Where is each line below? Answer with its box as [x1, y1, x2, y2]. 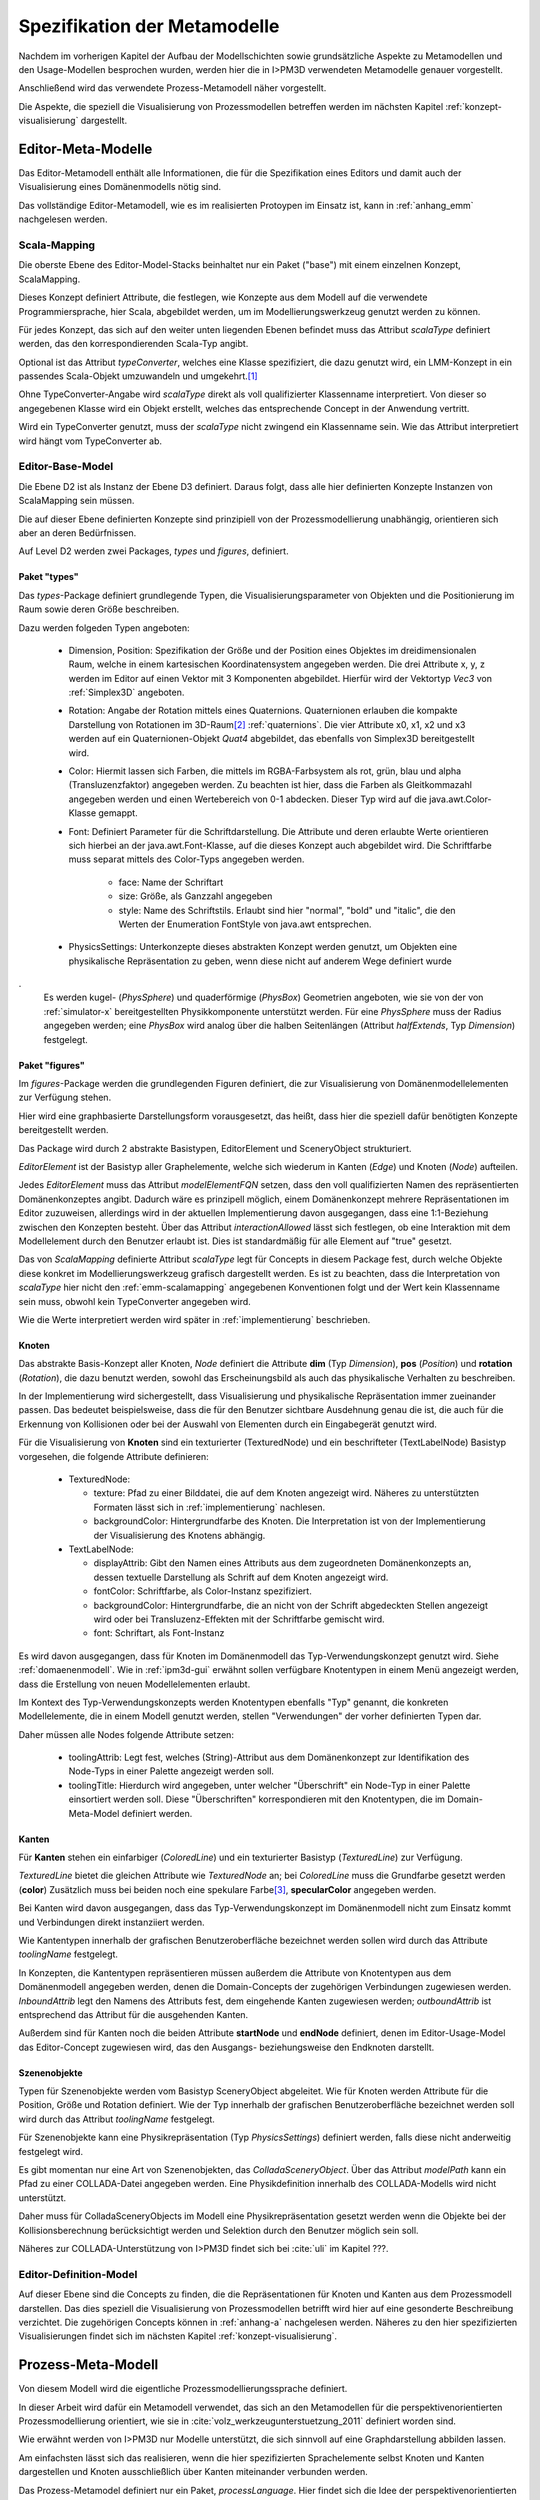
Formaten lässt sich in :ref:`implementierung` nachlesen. [93, 1501, 325, 1513]
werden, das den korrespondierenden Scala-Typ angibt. [18, 338, 249, 350]
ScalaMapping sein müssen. [18, 495, 135, 507]
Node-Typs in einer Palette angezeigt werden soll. [68, 1765, 275, 1777]
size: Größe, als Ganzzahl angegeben [118, 890, 273, 902]
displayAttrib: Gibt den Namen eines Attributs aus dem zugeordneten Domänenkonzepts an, [93, 1557, 472, 1569]
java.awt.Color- [428, 793, 492, 805]
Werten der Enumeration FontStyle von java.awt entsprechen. [118, 918, 372, 930]
